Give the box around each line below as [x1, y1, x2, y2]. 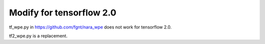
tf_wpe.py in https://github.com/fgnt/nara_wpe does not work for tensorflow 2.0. [9, 24, 172, 30]
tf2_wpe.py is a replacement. [9, 33, 68, 39]
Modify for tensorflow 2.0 [9, 7, 116, 18]
